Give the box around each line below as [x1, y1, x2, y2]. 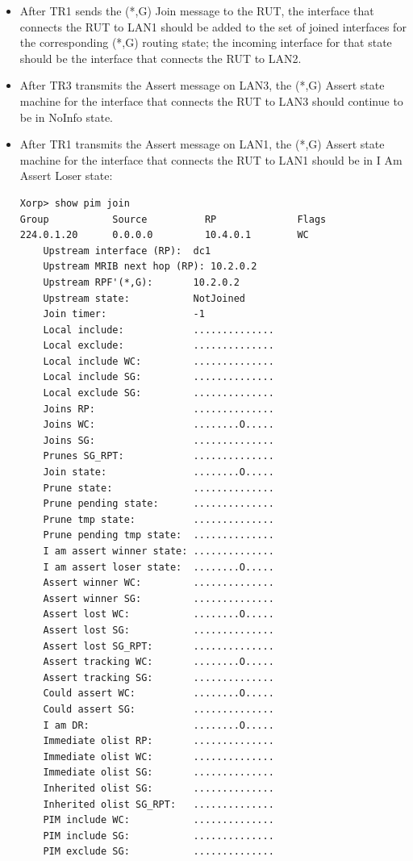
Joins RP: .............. [43, 403, 274, 415]
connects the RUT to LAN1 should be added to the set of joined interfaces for [19, 18, 407, 35]
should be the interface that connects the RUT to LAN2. [19, 49, 302, 66]
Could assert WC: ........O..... [43, 688, 274, 700]
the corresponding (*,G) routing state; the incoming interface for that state [19, 34, 392, 51]
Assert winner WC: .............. [43, 577, 274, 589]
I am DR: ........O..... [43, 719, 274, 731]
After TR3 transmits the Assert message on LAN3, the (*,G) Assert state [19, 77, 385, 94]
